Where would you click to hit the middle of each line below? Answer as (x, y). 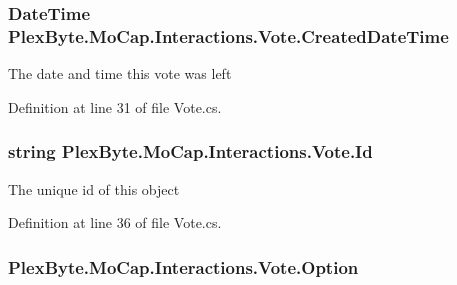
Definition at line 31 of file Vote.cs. (115, 106)
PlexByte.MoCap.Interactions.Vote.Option (183, 266)
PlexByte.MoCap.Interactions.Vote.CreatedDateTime (228, 35)
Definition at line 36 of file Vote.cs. (115, 222)
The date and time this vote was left (120, 73)
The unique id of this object (94, 188)
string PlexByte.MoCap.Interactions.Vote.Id (190, 151)
